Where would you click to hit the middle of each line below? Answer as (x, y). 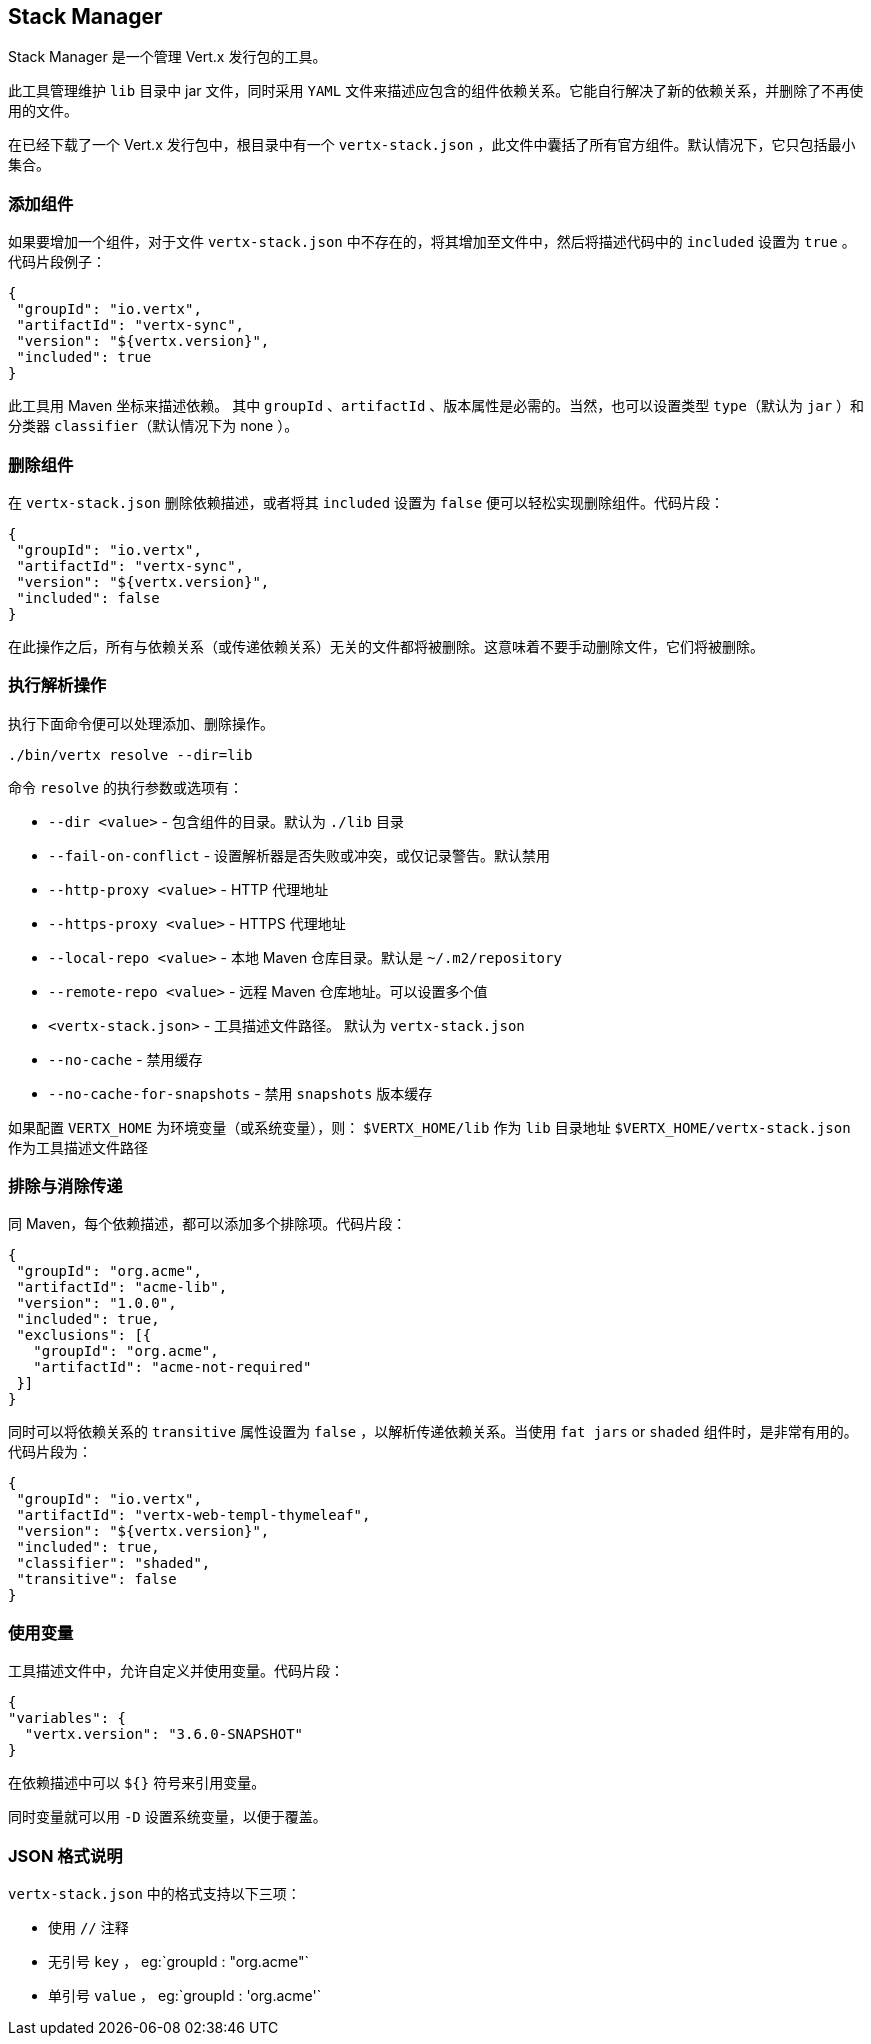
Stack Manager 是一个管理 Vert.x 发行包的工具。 (167, 57)
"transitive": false (96, 1579)
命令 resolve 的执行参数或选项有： (125, 787)
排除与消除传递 (65, 1186)
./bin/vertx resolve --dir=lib (130, 754)
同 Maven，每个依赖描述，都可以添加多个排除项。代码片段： (207, 1224)
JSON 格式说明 (65, 1855)
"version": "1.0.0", (96, 1303)
